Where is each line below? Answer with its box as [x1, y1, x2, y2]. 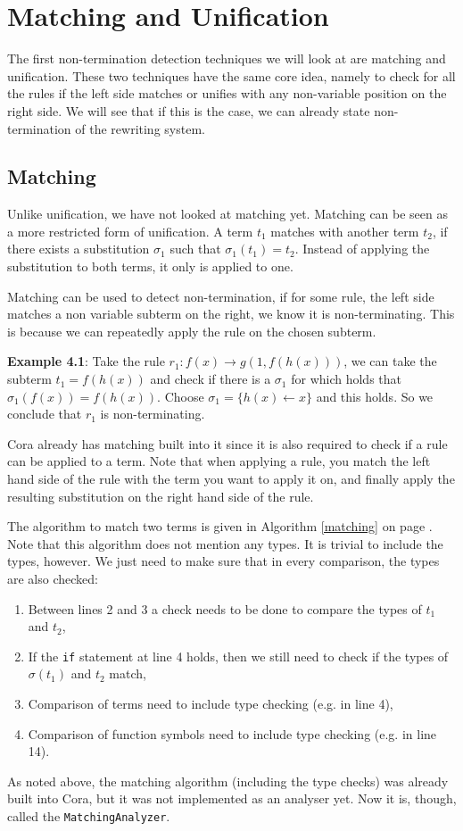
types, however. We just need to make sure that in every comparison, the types [7, 552, 440, 570]
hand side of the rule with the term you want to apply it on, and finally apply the [7, 470, 455, 488]
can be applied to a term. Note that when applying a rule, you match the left [7, 452, 431, 470]
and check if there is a [150, 370, 271, 388]
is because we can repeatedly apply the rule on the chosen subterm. [7, 321, 376, 340]
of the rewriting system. [75, 119, 205, 137]
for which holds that [291, 370, 402, 388]
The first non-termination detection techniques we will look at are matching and [7, 49, 446, 68]
